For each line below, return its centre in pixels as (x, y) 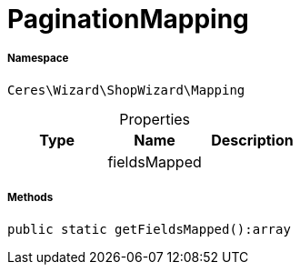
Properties (155, 119)
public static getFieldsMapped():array (149, 229)
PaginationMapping (128, 19)
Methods (30, 198)
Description (252, 140)
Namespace (38, 59)
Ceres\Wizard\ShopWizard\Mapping (126, 90)
